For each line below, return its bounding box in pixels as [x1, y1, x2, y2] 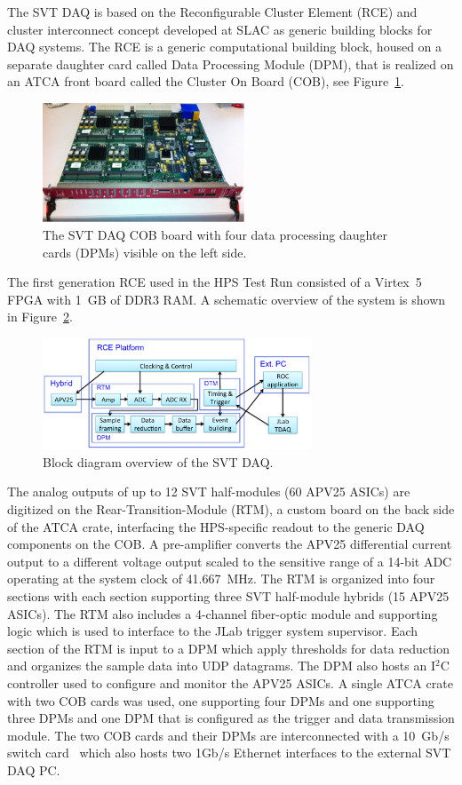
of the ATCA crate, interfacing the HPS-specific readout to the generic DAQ [7, 517, 425, 535]
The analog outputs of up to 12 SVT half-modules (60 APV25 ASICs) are [7, 482, 410, 501]
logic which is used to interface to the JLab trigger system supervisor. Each [7, 622, 418, 640]
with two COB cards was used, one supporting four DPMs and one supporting [7, 691, 434, 710]
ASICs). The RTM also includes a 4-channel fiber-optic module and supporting [7, 604, 438, 622]
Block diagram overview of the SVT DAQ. [43, 452, 274, 471]
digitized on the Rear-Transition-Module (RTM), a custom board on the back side [7, 499, 455, 518]
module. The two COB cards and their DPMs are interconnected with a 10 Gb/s [7, 726, 450, 744]
